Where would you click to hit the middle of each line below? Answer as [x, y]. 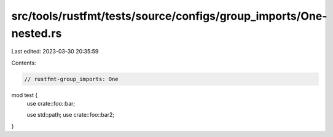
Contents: [24, 63]
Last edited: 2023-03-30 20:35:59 [55, 52]
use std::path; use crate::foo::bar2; [71, 115]
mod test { [25, 95]
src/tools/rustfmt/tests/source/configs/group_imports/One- [169, 16]
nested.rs [37, 33]
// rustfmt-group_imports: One [72, 79]
